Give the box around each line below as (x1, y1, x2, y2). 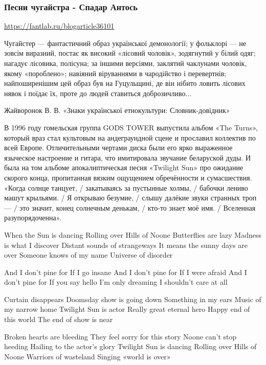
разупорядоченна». (4, 212, 62, 223)
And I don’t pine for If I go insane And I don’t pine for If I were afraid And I (4, 266, 247, 277)
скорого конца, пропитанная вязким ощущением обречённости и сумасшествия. (4, 172, 252, 182)
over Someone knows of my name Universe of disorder (4, 249, 173, 260)
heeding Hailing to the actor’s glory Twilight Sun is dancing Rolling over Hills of (4, 341, 257, 352)
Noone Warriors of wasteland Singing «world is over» (4, 351, 171, 361)
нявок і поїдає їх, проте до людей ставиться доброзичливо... (4, 87, 192, 98)
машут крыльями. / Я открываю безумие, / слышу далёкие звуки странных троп (4, 192, 257, 203)
